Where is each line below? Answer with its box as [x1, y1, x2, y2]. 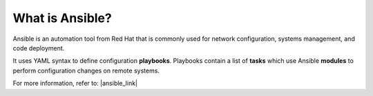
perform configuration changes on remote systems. [12, 66, 160, 75]
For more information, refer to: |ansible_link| [12, 79, 138, 88]
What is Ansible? [12, 10, 112, 26]
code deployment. [12, 44, 65, 52]
